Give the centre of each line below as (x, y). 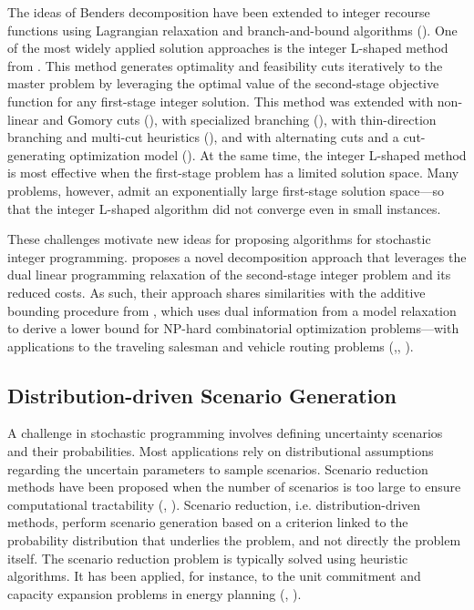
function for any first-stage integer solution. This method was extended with (221, 101)
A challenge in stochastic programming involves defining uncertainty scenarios (225, 433)
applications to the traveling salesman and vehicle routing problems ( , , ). (211, 346)
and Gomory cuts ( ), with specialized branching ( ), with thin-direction (239, 119)
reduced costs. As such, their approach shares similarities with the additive (216, 292)
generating (36, 154)
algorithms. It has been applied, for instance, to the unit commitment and (214, 576)
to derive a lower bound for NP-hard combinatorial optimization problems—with (233, 328)
